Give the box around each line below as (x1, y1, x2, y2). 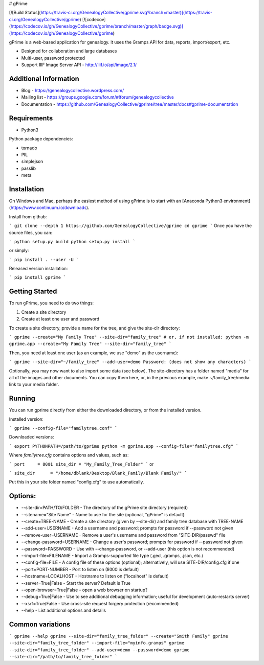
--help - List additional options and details (21, 607, 106, 614)
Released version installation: (9, 266, 68, 272)
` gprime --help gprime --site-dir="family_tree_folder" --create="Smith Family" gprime (9, 634, 228, 639)
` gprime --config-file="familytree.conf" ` (9, 425, 118, 431)
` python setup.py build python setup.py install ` (9, 239, 136, 244)
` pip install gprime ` (9, 275, 66, 280)
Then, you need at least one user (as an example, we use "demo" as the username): (9, 350, 178, 356)
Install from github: (9, 213, 47, 220)
